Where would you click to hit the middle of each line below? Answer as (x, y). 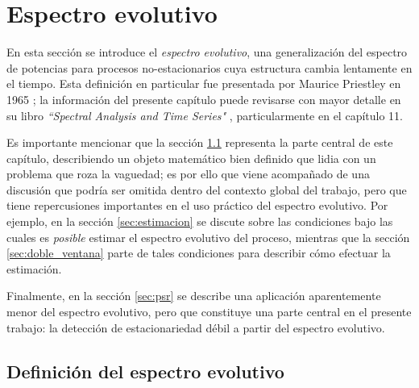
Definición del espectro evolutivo (145, 371)
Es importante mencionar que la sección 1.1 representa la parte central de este (200, 142)
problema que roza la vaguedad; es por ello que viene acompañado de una (188, 174)
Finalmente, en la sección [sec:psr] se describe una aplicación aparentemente (194, 296)
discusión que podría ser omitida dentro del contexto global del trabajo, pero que (207, 189)
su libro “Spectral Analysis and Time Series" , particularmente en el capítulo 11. (205, 115)
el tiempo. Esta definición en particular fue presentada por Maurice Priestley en (204, 83)
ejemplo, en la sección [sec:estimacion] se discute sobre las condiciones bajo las (200, 221)
